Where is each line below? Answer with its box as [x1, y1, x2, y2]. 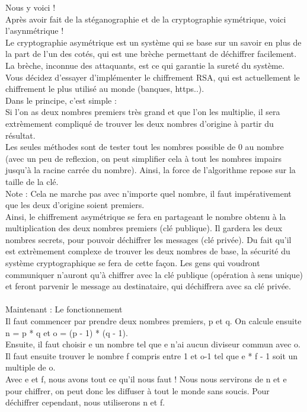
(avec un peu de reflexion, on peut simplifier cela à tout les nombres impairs [5, 152, 282, 164]
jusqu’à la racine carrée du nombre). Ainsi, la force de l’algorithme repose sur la [5, 164, 296, 176]
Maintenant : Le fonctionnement [5, 303, 123, 315]
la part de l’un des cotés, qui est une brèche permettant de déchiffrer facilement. [5, 47, 297, 60]
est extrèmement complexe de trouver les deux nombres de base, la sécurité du [5, 245, 290, 257]
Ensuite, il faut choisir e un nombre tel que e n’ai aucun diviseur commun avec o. [5, 338, 300, 350]
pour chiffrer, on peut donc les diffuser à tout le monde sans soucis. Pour [5, 384, 270, 397]
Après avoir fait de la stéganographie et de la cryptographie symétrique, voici [5, 12, 286, 25]
